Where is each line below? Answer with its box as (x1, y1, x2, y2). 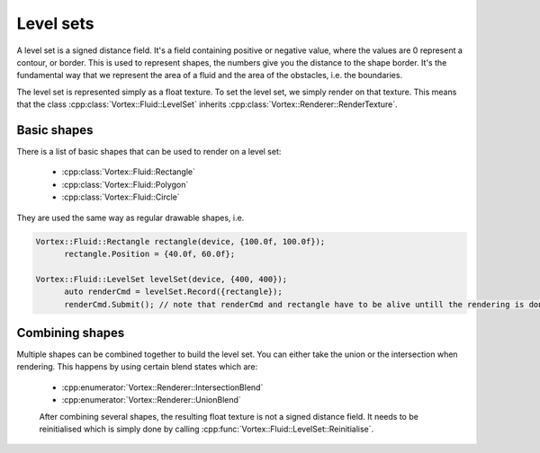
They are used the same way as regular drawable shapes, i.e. (16, 212, 245, 223)
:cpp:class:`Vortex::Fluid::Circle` (61, 191, 180, 202)
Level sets (16, 13, 94, 33)
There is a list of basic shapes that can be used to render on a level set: (16, 147, 282, 157)
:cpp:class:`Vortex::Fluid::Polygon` (61, 179, 189, 190)
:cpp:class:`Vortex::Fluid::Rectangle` (61, 166, 195, 177)
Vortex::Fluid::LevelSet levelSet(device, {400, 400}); (35, 274, 288, 284)
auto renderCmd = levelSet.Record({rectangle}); (64, 287, 283, 297)
